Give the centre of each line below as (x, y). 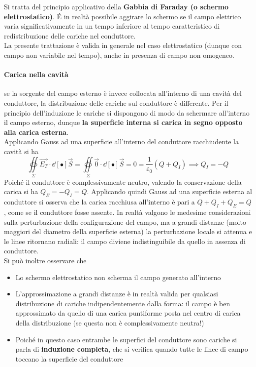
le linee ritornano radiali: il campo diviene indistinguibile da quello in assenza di (125, 241)
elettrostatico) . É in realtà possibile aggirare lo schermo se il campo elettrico (123, 16)
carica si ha (21, 191)
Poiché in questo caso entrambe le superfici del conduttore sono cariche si (126, 339)
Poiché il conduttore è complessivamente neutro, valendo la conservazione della (123, 182)
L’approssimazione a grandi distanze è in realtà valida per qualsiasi (117, 294)
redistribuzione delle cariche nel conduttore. (70, 35)
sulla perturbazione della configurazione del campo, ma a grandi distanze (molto (125, 222)
